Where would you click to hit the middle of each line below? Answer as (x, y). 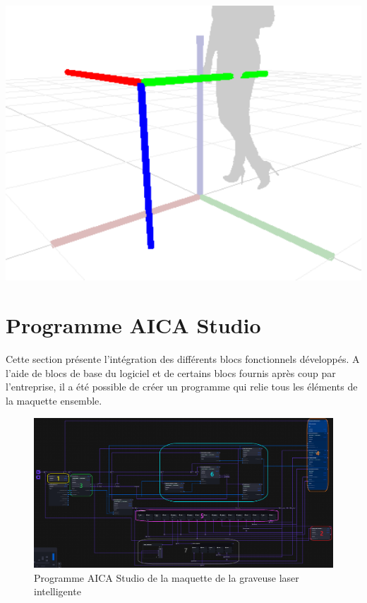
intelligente (58, 591)
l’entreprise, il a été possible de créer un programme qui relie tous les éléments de (182, 387)
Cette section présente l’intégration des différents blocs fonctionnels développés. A (183, 359)
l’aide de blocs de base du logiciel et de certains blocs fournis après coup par (171, 372)
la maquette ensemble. (54, 400)
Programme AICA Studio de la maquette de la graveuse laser (167, 577)
